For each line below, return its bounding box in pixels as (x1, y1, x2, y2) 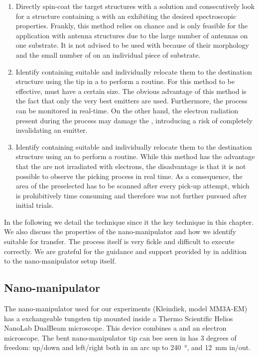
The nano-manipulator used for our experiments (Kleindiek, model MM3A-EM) (4, 303, 248, 314)
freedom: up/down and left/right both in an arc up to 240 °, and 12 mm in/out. (4, 342, 251, 353)
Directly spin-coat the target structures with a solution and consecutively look (15, 1, 255, 11)
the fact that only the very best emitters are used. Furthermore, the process (15, 95, 248, 106)
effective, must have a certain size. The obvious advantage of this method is (15, 86, 247, 96)
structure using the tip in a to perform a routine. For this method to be (15, 76, 235, 87)
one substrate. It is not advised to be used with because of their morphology (15, 40, 249, 50)
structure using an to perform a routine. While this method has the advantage (15, 151, 255, 162)
